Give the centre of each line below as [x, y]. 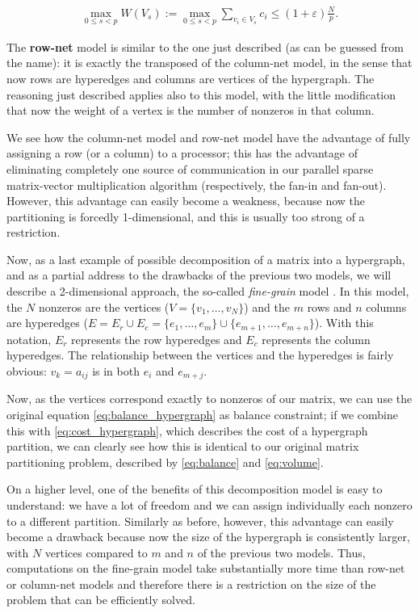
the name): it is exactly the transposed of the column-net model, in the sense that [209, 63]
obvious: [27, 370]
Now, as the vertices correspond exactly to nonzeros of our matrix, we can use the [209, 399]
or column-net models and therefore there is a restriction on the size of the [191, 584]
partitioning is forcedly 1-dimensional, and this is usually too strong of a [186, 216]
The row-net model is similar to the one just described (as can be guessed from [205, 46]
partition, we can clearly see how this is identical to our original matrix [183, 446]
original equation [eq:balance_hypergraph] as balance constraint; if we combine [202, 414]
